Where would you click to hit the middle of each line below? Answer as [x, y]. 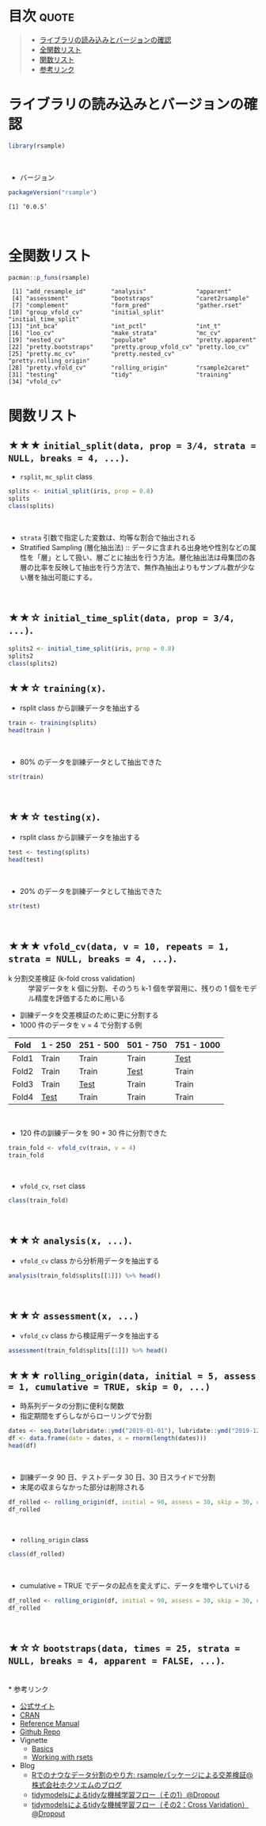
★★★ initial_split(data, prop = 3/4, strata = [132, 446]
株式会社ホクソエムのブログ [77, 1785]
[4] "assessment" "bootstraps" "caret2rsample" [130, 299]
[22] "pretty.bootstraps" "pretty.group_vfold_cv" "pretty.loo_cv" [129, 347]
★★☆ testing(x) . [54, 817]
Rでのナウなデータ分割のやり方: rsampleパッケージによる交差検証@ [142, 1774]
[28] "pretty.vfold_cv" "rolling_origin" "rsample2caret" [129, 368]
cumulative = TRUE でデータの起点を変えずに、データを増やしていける [135, 1586]
